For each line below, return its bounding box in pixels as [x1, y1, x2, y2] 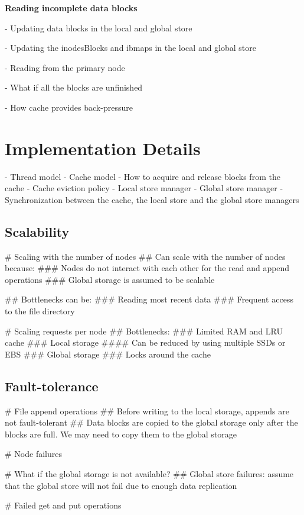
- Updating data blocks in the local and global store [5, 21, 192, 34]
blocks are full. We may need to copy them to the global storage [5, 427, 237, 440]
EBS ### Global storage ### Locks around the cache [5, 347, 211, 360]
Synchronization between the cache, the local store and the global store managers [5, 193, 299, 205]
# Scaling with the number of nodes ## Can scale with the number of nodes [5, 250, 286, 262]
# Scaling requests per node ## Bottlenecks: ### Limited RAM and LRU [5, 324, 283, 337]
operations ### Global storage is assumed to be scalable [5, 273, 215, 285]
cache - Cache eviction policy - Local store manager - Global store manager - [5, 182, 283, 194]
